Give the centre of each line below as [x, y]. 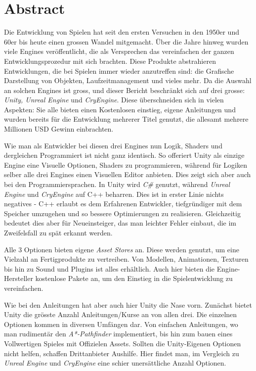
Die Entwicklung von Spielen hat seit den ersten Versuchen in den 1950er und [122, 32]
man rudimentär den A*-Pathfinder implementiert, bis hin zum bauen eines [118, 334]
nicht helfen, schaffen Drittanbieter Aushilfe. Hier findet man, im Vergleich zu [122, 353]
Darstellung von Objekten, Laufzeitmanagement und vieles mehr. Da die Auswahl [128, 80]
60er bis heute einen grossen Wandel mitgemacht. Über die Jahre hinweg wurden [126, 41]
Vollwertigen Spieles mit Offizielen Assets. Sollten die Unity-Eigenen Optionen [123, 343]
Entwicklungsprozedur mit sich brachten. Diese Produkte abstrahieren [110, 61]
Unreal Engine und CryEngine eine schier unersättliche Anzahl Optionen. [115, 363]
